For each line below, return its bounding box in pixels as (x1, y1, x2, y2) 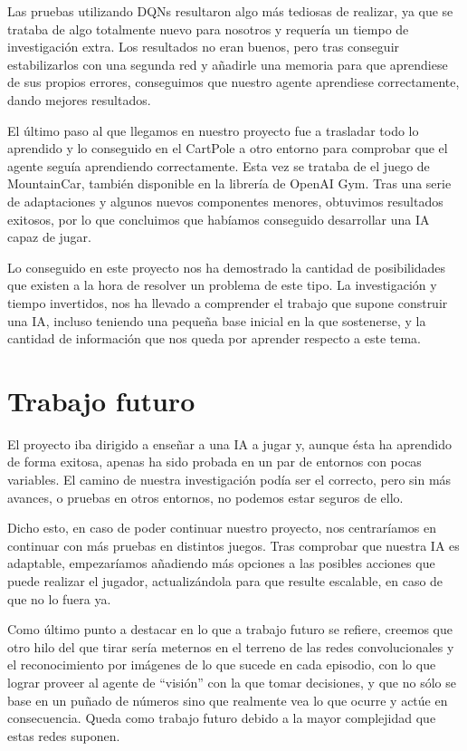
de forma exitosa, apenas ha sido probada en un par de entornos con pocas (7, 452, 422, 471)
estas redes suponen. (7, 726, 120, 745)
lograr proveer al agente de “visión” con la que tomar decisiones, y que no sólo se (7, 672, 456, 691)
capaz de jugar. (7, 227, 91, 246)
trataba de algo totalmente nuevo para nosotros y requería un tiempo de (7, 19, 409, 38)
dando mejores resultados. (7, 90, 151, 109)
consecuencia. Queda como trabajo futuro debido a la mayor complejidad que (7, 708, 436, 727)
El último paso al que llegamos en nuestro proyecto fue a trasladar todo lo (7, 120, 419, 140)
